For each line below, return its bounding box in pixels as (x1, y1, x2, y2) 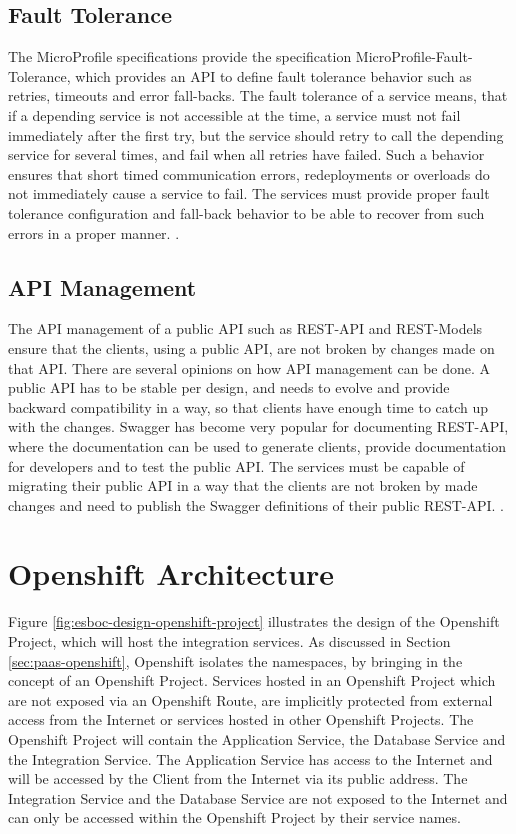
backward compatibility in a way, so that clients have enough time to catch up (8, 396, 489, 417)
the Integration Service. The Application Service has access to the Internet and (8, 748, 493, 769)
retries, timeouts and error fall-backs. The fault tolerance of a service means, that (8, 85, 508, 106)
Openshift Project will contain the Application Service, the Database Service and (8, 728, 506, 749)
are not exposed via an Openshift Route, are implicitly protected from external (8, 689, 493, 710)
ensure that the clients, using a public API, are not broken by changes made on (8, 337, 495, 358)
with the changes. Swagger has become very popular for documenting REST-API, (8, 416, 509, 437)
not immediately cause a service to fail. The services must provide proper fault (8, 183, 490, 204)
